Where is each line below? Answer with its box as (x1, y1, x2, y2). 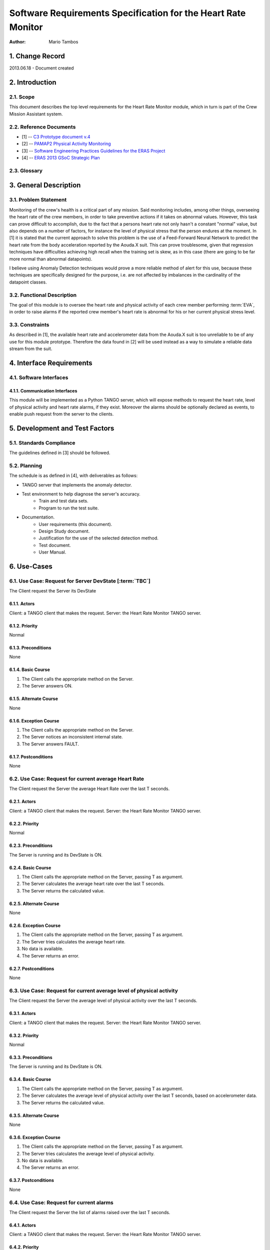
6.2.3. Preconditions (9, 842, 52, 848)
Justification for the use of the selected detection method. (38, 535, 158, 541)
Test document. (38, 542, 71, 548)
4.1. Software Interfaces (9, 374, 68, 381)
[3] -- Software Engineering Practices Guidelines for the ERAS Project (21, 147, 165, 153)
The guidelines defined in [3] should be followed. (9, 450, 110, 456)
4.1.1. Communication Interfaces (9, 387, 77, 393)
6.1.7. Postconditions (9, 753, 53, 759)
